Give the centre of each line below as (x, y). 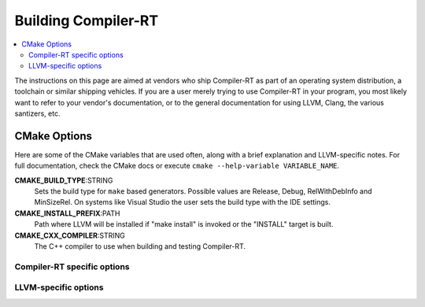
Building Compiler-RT (87, 20)
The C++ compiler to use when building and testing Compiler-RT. (140, 246)
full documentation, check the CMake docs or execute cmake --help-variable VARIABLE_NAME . (177, 166)
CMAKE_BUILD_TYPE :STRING (64, 180)
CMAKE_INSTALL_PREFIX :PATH (67, 213)
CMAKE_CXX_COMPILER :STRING (70, 235)
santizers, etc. (37, 113)
